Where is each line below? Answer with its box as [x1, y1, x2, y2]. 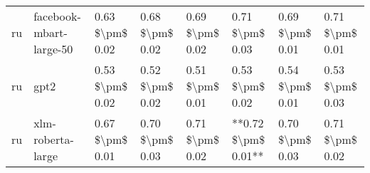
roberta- [33, 131, 74, 147]
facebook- [33, 8, 81, 24]
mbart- [33, 24, 68, 41]
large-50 [33, 41, 73, 57]
